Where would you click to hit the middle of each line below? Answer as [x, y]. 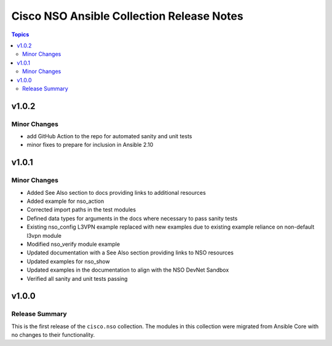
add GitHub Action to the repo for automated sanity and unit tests [109, 136]
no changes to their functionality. [53, 335]
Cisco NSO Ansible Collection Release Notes [127, 16]
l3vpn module [44, 235]
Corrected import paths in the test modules [81, 210]
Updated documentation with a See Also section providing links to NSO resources [130, 253]
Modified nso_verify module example [73, 244]
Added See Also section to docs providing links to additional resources [116, 192]
